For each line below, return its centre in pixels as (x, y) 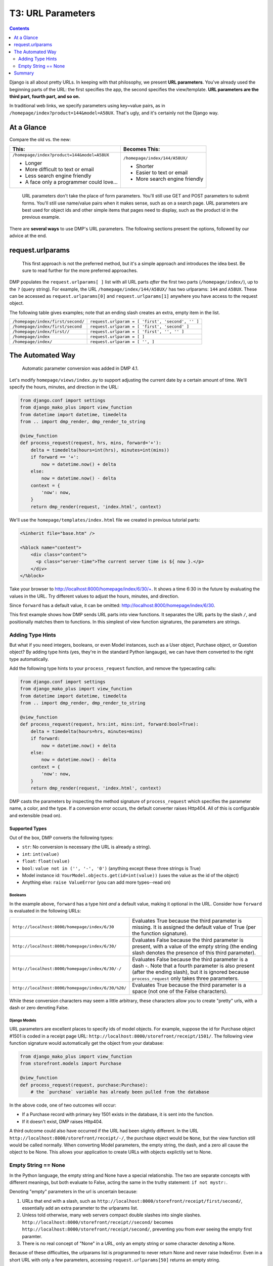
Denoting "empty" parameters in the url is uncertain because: (73, 1192)
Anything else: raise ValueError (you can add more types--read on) (97, 882)
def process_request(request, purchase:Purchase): (84, 1085)
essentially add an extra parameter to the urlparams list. (80, 1208)
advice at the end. (28, 236)
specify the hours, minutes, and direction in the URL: (64, 387)
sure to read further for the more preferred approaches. (80, 270)
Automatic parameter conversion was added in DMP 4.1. (80, 368)
